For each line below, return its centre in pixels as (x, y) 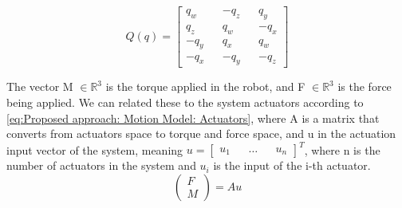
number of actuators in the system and (101, 165)
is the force (365, 86)
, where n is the (342, 149)
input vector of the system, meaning (95, 149)
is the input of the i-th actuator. (292, 165)
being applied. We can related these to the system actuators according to (185, 102)
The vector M (40, 86)
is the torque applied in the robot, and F (205, 86)
